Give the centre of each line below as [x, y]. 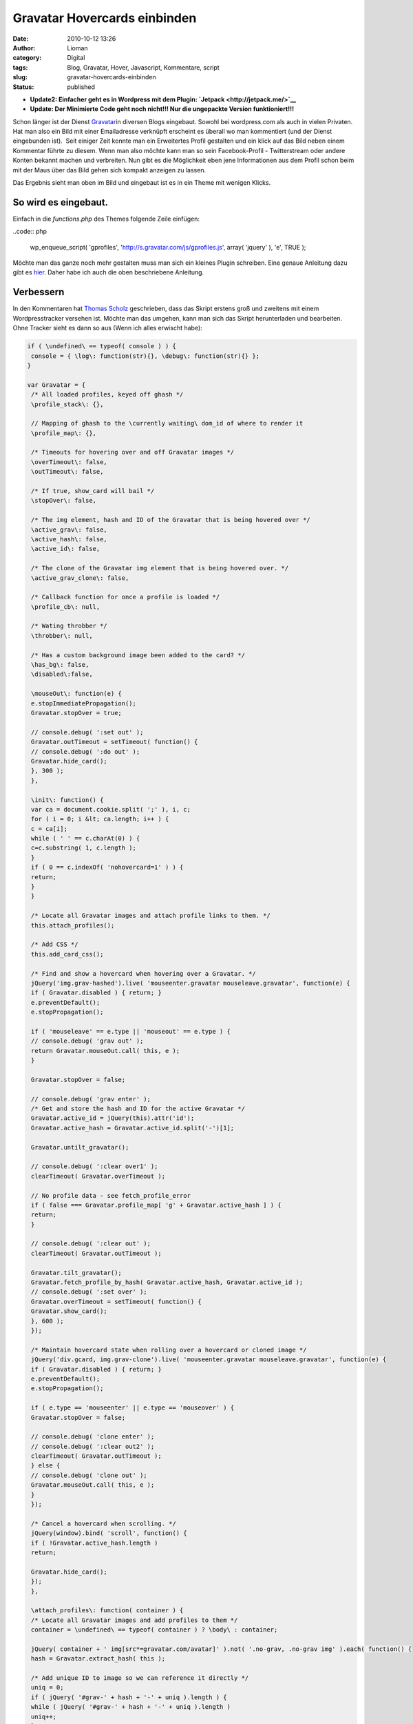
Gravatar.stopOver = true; [76, 713]
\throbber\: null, [62, 635]
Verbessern [39, 292]
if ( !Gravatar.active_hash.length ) [95, 1543]
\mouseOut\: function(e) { [76, 694]
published [81, 87]
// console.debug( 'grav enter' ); [91, 1099]
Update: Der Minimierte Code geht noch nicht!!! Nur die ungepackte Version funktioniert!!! [162, 109]
